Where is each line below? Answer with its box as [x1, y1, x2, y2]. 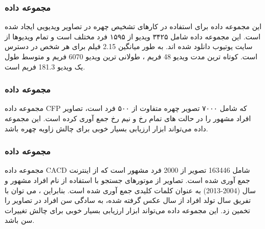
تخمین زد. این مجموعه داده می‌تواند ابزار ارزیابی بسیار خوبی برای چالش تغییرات [5, 204, 250, 215]
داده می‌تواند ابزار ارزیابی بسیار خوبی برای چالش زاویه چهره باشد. [5, 123, 208, 133]
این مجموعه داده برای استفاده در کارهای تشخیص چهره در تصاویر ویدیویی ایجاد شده [5, 21, 262, 32]
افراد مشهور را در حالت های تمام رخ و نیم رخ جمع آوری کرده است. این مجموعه [5, 113, 251, 123]
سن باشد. [5, 215, 35, 225]
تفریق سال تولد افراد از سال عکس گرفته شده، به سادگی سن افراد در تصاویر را [5, 195, 251, 205]
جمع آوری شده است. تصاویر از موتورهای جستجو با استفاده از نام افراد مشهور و [5, 175, 250, 185]
